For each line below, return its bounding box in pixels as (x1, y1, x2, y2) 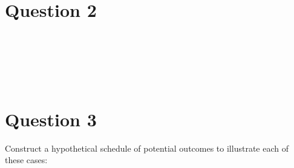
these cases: (5, 153, 48, 166)
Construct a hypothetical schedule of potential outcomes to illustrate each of (5, 141, 289, 154)
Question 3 (5, 106, 97, 131)
